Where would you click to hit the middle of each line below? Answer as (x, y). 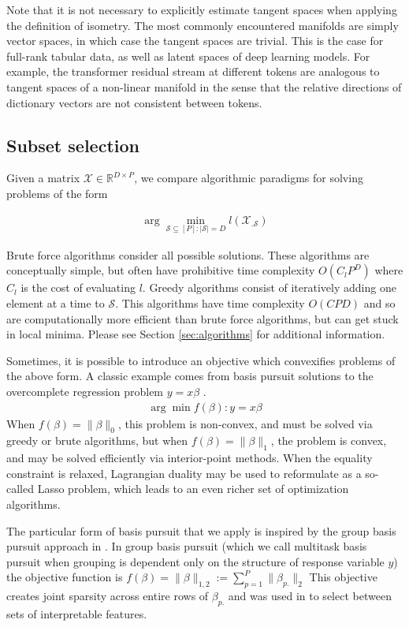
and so (379, 302)
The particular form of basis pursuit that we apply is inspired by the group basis (201, 530)
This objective (343, 577)
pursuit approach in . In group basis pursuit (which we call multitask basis (187, 546)
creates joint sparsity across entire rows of (108, 596)
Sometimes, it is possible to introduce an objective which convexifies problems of (201, 360)
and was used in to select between (310, 596)
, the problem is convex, (329, 440)
